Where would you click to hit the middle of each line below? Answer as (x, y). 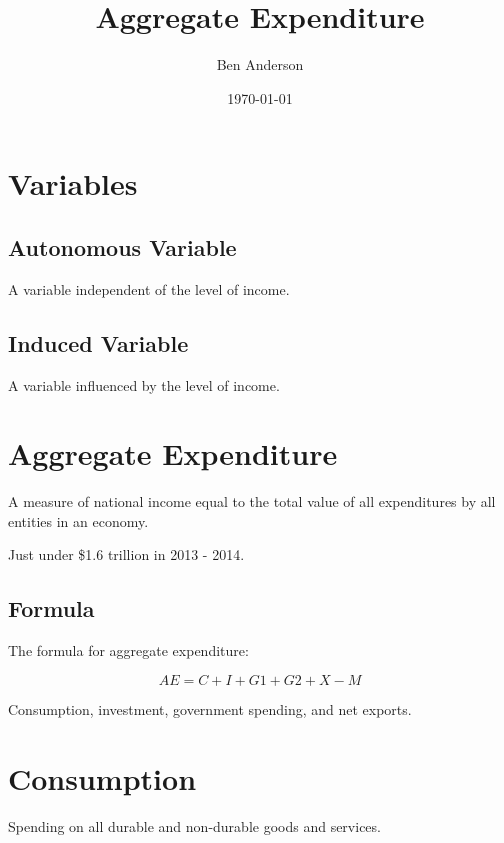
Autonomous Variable (122, 246)
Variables (73, 183)
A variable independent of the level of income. (149, 288)
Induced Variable (98, 342)
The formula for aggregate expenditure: (128, 650)
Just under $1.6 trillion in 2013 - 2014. (126, 554)
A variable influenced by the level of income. (144, 384)
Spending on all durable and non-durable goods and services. (194, 825)
